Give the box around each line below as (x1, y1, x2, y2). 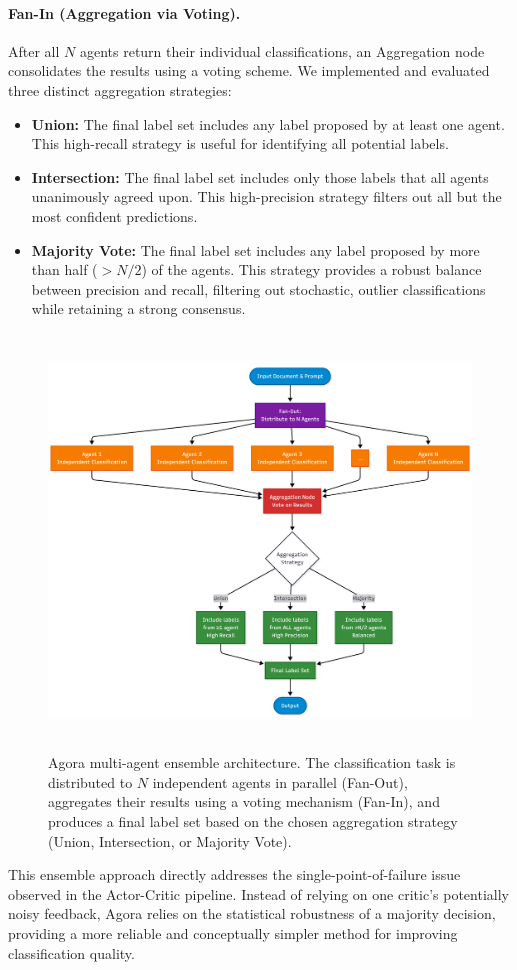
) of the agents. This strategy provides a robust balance (141, 259, 482, 280)
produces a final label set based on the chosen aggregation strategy (48, 811, 458, 832)
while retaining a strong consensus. (31, 298, 246, 319)
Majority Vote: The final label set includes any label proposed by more (31, 239, 480, 260)
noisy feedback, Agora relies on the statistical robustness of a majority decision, (8, 903, 496, 924)
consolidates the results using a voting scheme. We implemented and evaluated (8, 60, 490, 81)
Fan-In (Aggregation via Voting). (8, 2, 241, 23)
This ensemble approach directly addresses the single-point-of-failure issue (8, 864, 461, 885)
